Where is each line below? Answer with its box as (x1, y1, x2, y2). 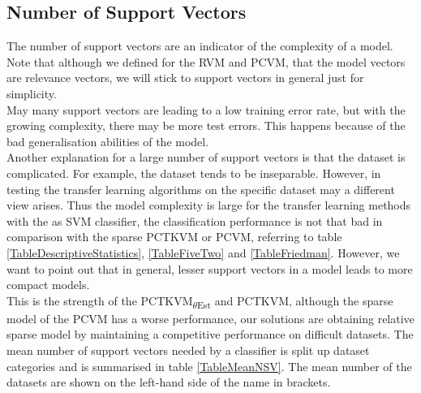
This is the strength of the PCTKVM (6, 292, 193, 309)
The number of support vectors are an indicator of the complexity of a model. (6, 37, 393, 54)
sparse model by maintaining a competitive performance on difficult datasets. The (6, 326, 414, 343)
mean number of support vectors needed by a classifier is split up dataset (6, 342, 370, 359)
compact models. (6, 276, 90, 293)
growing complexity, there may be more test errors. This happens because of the (6, 117, 406, 134)
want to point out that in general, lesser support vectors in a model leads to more (6, 260, 413, 277)
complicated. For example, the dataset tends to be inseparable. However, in (6, 164, 381, 181)
